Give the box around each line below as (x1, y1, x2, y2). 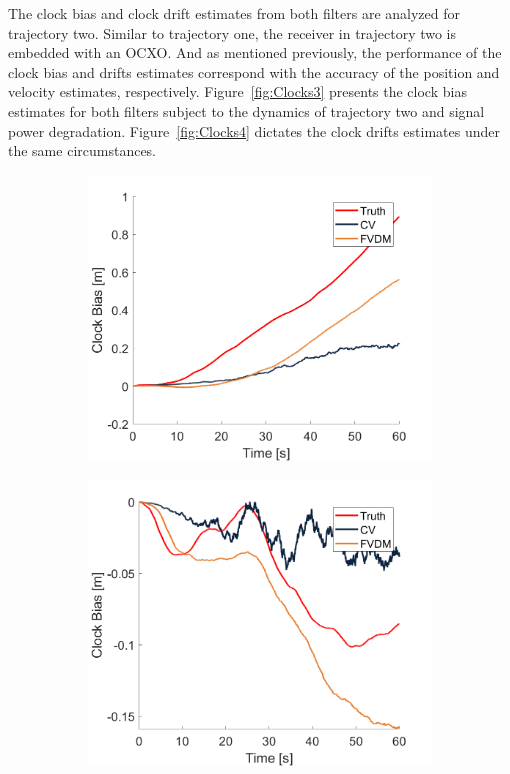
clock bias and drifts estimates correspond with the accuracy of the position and (8, 61, 500, 82)
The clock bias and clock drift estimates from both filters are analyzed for (8, 3, 460, 23)
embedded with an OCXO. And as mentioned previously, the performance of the (8, 42, 502, 63)
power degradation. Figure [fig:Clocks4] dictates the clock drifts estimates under (8, 120, 500, 141)
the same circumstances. (8, 140, 157, 161)
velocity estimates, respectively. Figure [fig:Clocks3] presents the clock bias (8, 81, 467, 102)
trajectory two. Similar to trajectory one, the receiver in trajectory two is (8, 22, 457, 43)
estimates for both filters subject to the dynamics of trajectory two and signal (8, 100, 485, 121)
